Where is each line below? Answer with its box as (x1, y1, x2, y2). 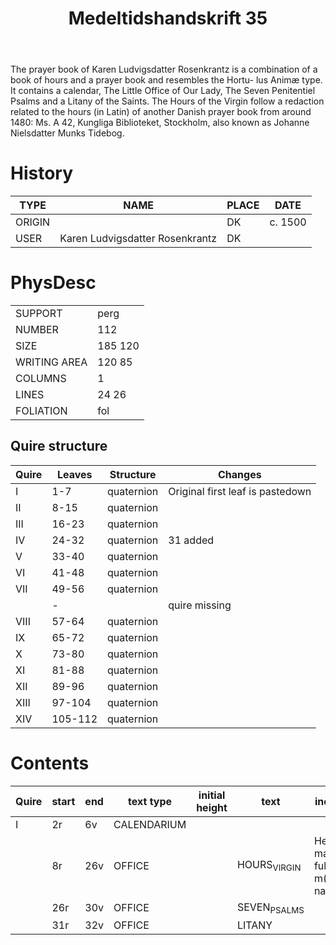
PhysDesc (10, 272, 97, 294)
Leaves (56, 467, 93, 481)
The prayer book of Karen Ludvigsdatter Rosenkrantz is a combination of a (10, 63, 318, 76)
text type (128, 794, 173, 808)
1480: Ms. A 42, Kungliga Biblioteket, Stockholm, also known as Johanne (10, 117, 310, 129)
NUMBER (15, 323, 59, 337)
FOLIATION (15, 404, 68, 418)
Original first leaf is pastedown (168, 484, 312, 498)
